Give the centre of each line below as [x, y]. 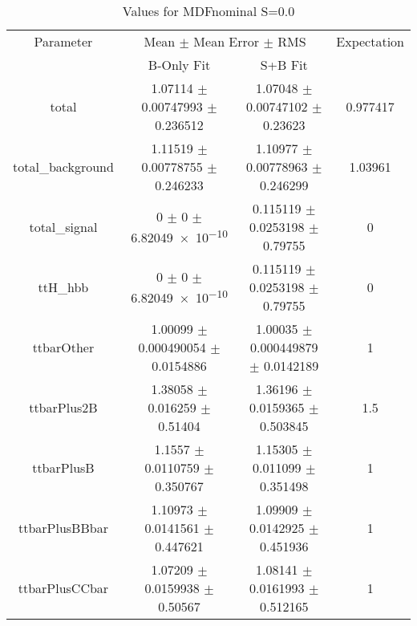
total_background [63, 167]
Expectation [370, 41]
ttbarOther [63, 347]
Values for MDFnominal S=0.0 [208, 11]
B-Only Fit [179, 65]
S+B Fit [284, 65]
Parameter [63, 41]
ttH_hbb [63, 287]
